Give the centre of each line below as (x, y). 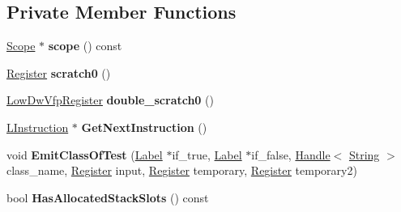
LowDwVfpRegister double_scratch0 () (110, 100)
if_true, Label (207, 154)
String (364, 154)
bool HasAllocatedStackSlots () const (108, 197)
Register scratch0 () (59, 72)
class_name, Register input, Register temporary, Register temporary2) (182, 170)
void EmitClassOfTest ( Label (85, 154)
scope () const (85, 46)
